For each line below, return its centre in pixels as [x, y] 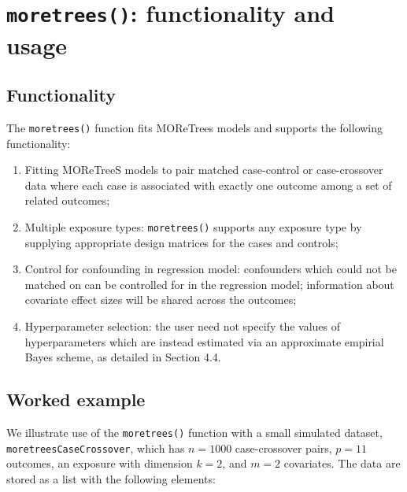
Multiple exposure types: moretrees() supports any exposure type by [193, 226]
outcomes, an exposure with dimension [100, 463]
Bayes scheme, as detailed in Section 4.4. [123, 357]
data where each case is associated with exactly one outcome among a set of [208, 185]
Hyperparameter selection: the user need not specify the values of [183, 326]
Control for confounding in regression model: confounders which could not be [211, 269]
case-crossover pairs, [283, 448]
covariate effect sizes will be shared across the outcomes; [161, 300]
